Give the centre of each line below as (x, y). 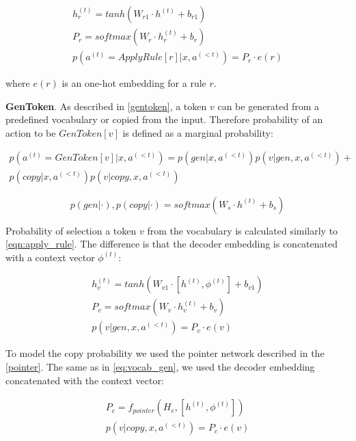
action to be (31, 132)
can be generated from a (269, 106)
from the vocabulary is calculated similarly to (243, 230)
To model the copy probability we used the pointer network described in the (165, 353)
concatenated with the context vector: (85, 380)
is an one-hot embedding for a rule (134, 83)
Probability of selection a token (71, 230)
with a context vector (50, 257)
